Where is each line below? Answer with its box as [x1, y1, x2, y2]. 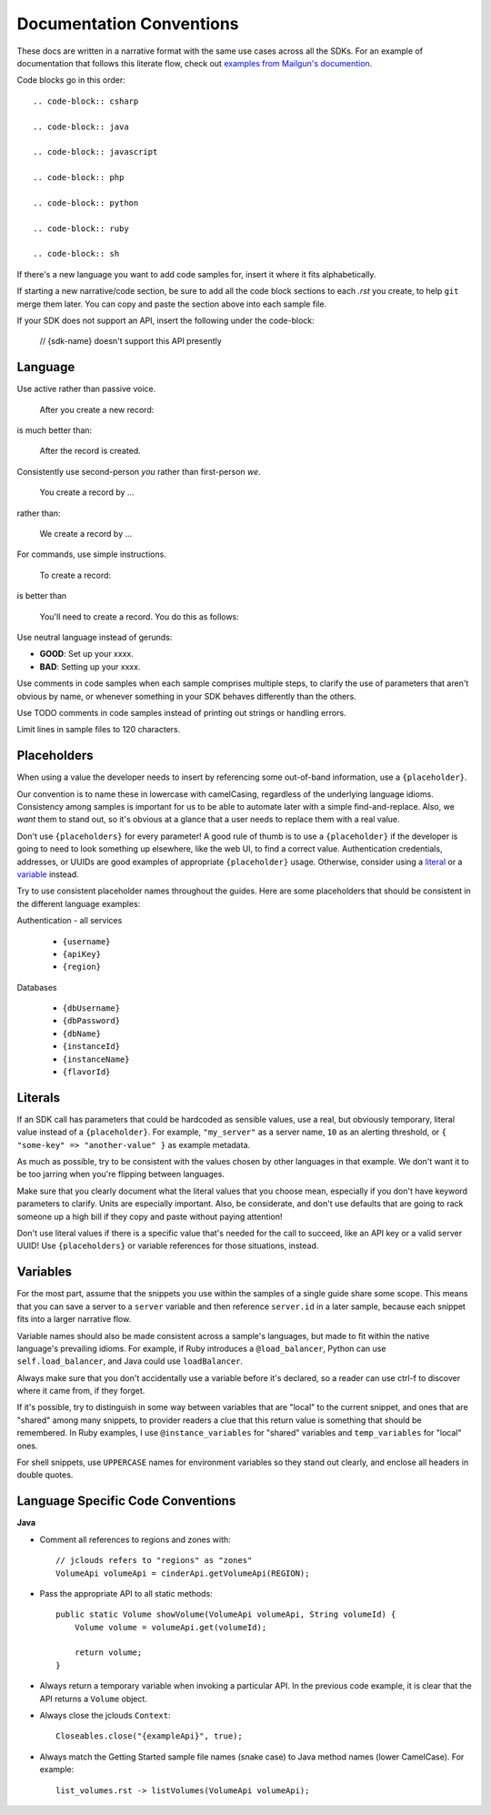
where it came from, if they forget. [16, 1386, 145, 1397]
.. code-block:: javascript [33, 146, 158, 157]
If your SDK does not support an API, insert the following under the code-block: [16, 315, 316, 326]
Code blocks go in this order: [16, 75, 126, 86]
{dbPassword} [62, 1015, 121, 1026]
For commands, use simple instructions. [16, 549, 167, 560]
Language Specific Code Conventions [16, 1493, 236, 1509]
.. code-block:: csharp [33, 96, 139, 106]
